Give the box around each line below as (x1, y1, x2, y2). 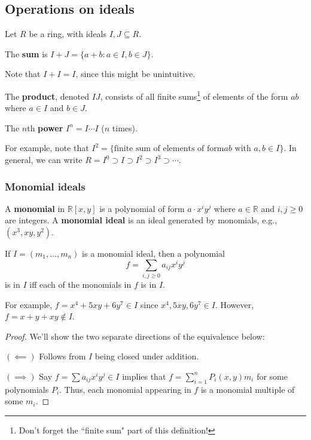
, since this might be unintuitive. (75, 67, 196, 80)
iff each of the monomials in (29, 278, 132, 291)
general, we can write (5, 153, 83, 166)
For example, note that (5, 141, 89, 154)
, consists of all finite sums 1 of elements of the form (100, 88, 288, 102)
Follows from (39, 350, 86, 362)
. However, (215, 298, 254, 310)
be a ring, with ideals (29, 27, 107, 40)
